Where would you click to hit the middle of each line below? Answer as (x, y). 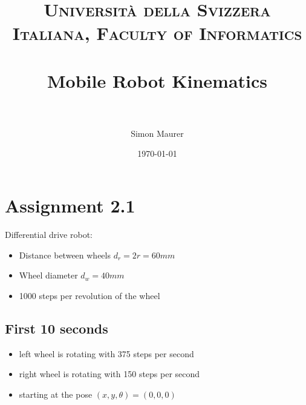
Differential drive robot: (49, 234)
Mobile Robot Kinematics (157, 80)
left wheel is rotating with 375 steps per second (106, 353)
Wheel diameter (48, 275)
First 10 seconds (57, 328)
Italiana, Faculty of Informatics (157, 33)
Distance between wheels (65, 255)
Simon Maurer (157, 133)
